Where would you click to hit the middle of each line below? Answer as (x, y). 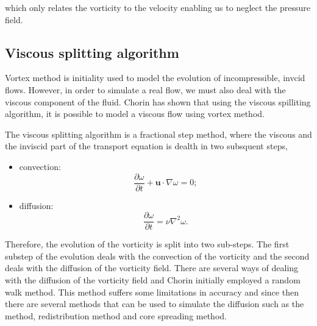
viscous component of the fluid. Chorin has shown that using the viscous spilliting (158, 101)
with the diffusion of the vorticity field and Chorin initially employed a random (153, 280)
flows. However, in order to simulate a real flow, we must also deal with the (145, 89)
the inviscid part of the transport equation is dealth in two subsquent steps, (146, 146)
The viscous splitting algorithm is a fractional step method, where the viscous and (158, 134)
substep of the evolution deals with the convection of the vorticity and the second (157, 256)
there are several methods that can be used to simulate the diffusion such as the (155, 304)
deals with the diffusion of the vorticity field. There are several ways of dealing (152, 268)
